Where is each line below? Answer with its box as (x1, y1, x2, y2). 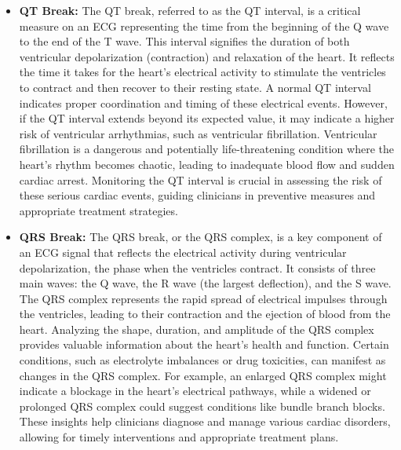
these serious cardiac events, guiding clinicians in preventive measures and (19, 187, 376, 203)
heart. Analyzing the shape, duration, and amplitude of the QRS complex (19, 320, 374, 337)
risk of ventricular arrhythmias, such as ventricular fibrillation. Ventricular (19, 125, 377, 141)
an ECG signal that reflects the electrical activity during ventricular (19, 243, 347, 260)
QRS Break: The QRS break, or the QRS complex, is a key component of (19, 229, 382, 245)
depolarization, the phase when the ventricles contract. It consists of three (19, 259, 376, 276)
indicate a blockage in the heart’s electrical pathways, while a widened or (19, 382, 371, 399)
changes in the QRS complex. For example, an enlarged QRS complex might (19, 367, 387, 383)
